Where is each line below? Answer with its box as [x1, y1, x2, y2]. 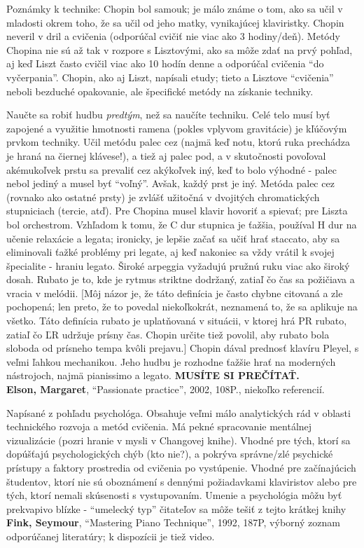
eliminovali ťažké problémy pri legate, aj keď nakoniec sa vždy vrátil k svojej [6, 245, 335, 259]
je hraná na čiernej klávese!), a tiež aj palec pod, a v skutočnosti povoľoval [6, 148, 326, 163]
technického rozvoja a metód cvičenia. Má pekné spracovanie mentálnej [6, 419, 312, 434]
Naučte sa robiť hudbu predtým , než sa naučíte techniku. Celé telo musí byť [6, 107, 330, 122]
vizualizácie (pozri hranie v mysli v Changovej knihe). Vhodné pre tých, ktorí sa [6, 432, 351, 447]
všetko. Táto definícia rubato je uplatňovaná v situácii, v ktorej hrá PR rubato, [6, 313, 347, 328]
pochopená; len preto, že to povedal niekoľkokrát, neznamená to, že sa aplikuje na [6, 299, 358, 314]
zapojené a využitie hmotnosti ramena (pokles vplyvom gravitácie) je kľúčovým [6, 121, 347, 135]
